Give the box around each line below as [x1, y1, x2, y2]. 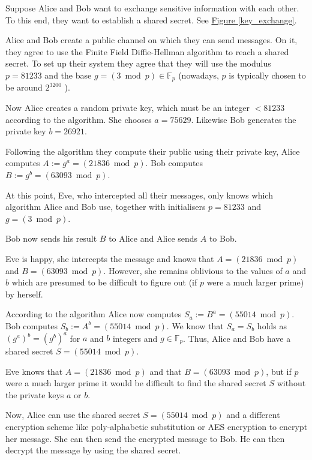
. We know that [166, 319, 224, 332]
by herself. [5, 287, 43, 300]
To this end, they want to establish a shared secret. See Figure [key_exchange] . [5, 13, 297, 26]
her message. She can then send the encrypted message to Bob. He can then [5, 432, 285, 444]
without [277, 377, 306, 389]
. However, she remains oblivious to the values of [103, 264, 283, 276]
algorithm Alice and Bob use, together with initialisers [5, 200, 206, 213]
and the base [44, 68, 92, 81]
